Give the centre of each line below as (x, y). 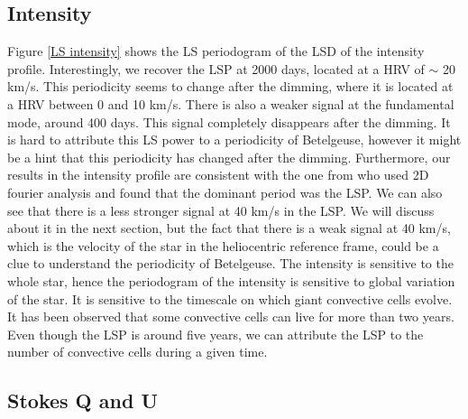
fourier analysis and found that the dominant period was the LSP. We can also (225, 192)
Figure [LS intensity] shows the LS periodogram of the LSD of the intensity (216, 51)
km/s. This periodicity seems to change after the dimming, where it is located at (230, 86)
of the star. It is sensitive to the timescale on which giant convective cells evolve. (230, 298)
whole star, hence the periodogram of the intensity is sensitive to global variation (231, 280)
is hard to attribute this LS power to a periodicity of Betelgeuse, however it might (234, 140)
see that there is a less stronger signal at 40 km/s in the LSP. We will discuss (221, 210)
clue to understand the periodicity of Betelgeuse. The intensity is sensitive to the (230, 263)
